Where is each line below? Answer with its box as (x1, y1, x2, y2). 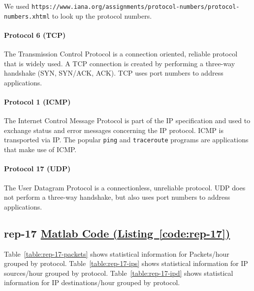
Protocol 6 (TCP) (4, 29, 66, 40)
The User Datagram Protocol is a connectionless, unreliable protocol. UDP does (4, 182, 246, 192)
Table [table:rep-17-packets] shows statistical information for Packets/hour (4, 248, 229, 259)
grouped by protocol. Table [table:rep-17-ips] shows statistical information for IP (4, 258, 248, 268)
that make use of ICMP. (4, 144, 77, 155)
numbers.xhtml (4, 13, 50, 20)
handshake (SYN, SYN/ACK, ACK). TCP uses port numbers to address (4, 68, 223, 78)
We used (4, 1, 30, 11)
